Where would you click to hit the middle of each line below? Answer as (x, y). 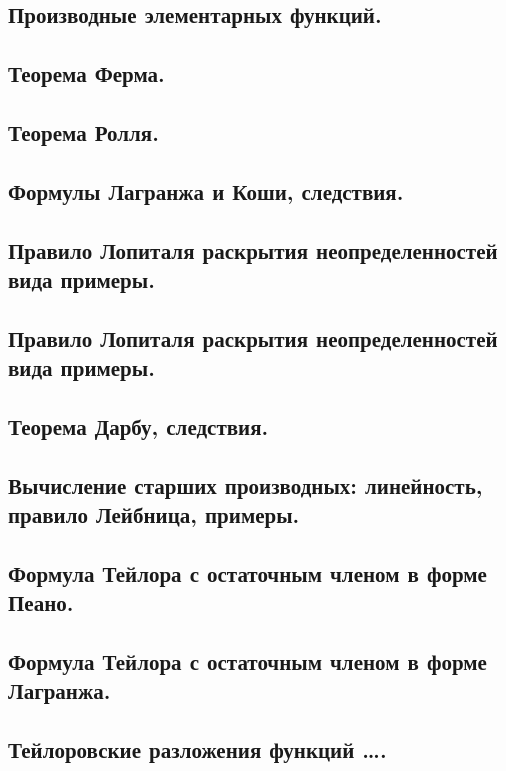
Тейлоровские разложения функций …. (197, 749)
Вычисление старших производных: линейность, (245, 484)
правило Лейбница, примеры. (154, 514)
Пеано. (41, 602)
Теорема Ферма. (86, 73)
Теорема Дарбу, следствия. (138, 425)
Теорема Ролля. (83, 131)
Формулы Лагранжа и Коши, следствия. (206, 190)
